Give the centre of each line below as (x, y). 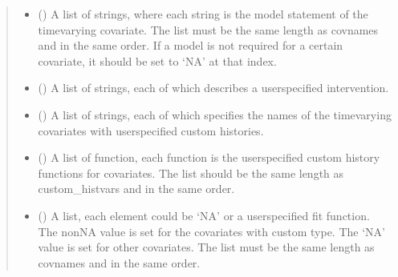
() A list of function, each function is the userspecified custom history (209, 157)
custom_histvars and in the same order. (136, 189)
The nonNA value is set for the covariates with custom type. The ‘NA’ (211, 231)
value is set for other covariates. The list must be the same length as (206, 247)
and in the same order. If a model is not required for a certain (191, 45)
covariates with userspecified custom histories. (151, 130)
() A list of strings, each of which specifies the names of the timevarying (215, 114)
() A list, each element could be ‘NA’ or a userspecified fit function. (204, 215)
